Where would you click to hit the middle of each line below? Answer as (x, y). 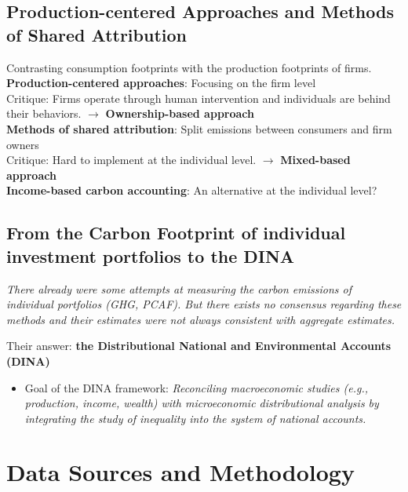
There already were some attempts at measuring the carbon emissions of (179, 288)
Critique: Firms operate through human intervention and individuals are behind (199, 98)
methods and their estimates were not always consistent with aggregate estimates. (201, 319)
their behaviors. (44, 113)
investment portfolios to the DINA (151, 255)
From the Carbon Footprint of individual (176, 233)
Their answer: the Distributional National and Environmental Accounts (199, 346)
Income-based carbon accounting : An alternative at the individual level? (192, 190)
